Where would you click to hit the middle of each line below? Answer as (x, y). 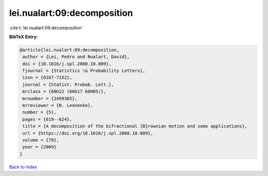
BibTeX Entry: (24, 37)
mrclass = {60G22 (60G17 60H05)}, (64, 91)
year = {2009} (39, 147)
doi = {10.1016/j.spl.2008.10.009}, (67, 64)
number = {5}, (39, 112)
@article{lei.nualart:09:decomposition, (69, 50)
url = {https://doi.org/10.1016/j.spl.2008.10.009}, (88, 133)
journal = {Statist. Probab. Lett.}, (68, 85)
